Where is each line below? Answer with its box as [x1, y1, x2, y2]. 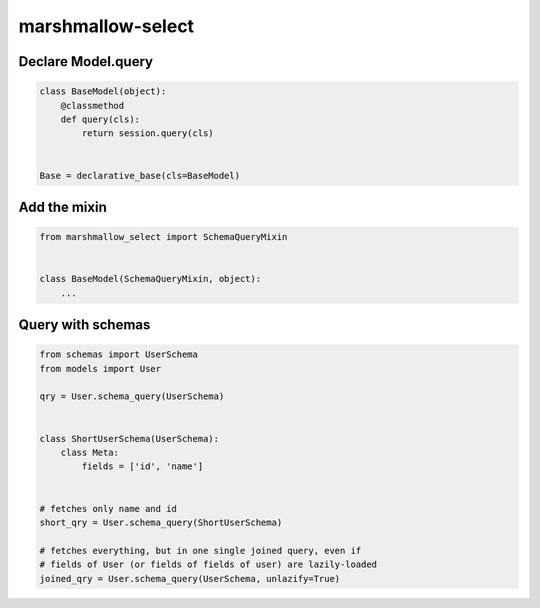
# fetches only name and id [39, 503, 177, 514]
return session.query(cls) [81, 128, 214, 139]
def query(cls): [60, 113, 140, 125]
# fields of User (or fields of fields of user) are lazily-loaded [39, 559, 378, 570]
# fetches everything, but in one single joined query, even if [39, 545, 362, 556]
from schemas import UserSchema [39, 349, 199, 360]
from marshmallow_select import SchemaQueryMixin [39, 231, 288, 243]
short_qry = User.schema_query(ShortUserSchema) [39, 516, 283, 528]
